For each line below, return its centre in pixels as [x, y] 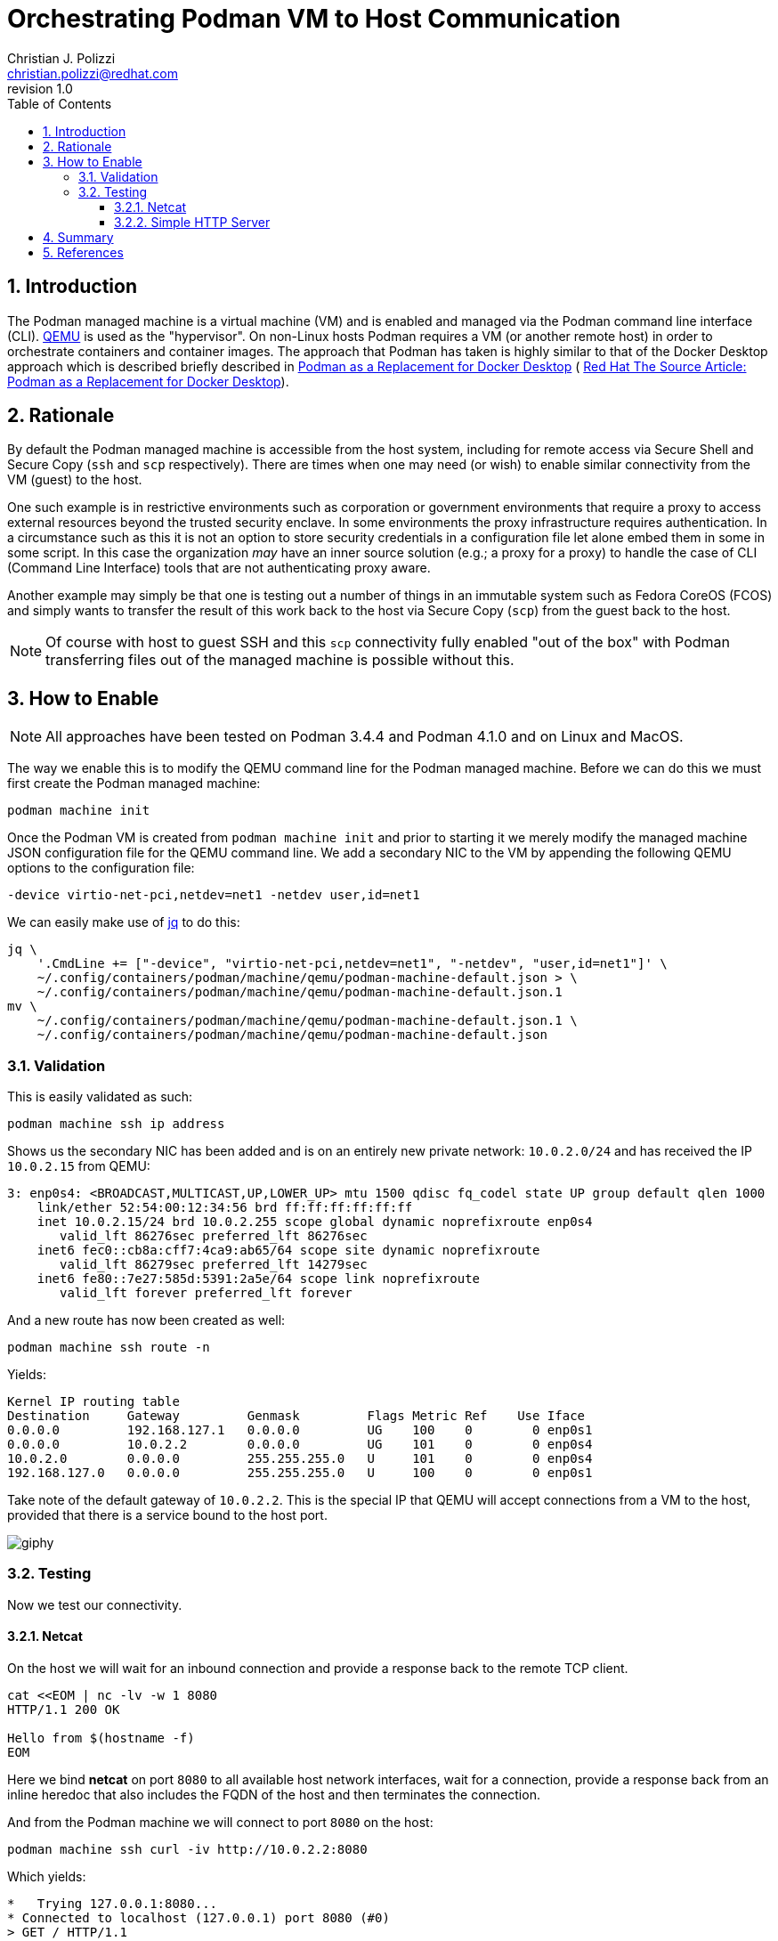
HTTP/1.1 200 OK [64, 1710]
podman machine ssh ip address [116, 1124]
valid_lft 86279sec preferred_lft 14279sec [214, 1265]
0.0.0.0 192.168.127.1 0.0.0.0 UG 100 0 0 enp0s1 [300, 1430]
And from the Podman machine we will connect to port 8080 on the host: [220, 1822]
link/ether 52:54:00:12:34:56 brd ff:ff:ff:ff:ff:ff [225, 1208]
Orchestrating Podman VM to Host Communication [314, 19]
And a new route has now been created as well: [146, 1320]
